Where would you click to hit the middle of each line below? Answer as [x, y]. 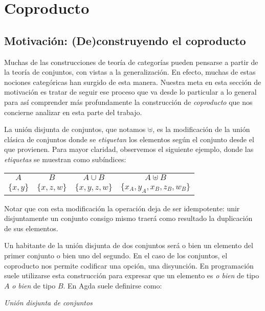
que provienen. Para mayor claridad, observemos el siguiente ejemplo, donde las [129, 149]
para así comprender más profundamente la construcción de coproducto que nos [128, 102]
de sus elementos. [31, 228]
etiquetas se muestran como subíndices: [65, 159]
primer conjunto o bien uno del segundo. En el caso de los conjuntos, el [116, 256]
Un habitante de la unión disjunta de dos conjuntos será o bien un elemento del [129, 245]
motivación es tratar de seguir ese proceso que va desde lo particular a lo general [130, 92]
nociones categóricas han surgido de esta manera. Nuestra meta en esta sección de [133, 82]
